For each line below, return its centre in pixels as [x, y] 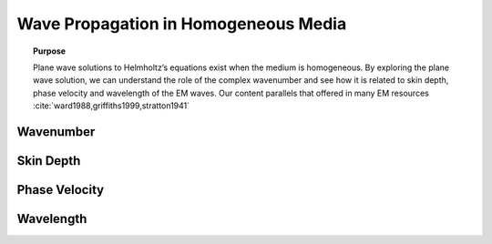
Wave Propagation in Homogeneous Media [182, 24]
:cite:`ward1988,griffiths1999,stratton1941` [112, 106]
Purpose [50, 51]
